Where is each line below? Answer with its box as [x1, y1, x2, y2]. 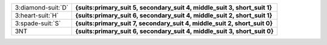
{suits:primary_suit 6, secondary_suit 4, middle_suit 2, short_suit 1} [75, 11, 272, 19]
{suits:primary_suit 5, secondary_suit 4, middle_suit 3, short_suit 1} [75, 4, 272, 11]
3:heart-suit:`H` [15, 11, 59, 19]
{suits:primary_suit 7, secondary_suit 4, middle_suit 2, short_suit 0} [75, 19, 273, 27]
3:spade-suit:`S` [15, 19, 61, 27]
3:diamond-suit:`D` [15, 4, 69, 11]
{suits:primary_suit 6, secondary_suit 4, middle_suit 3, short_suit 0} [75, 27, 274, 35]
